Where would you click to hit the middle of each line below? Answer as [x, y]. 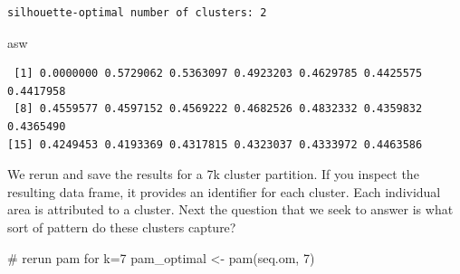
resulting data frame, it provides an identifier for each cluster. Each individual [224, 191]
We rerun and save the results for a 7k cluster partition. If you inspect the [213, 174]
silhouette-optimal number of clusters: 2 [137, 13]
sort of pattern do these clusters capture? [122, 227]
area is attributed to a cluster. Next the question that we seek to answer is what [230, 209]
